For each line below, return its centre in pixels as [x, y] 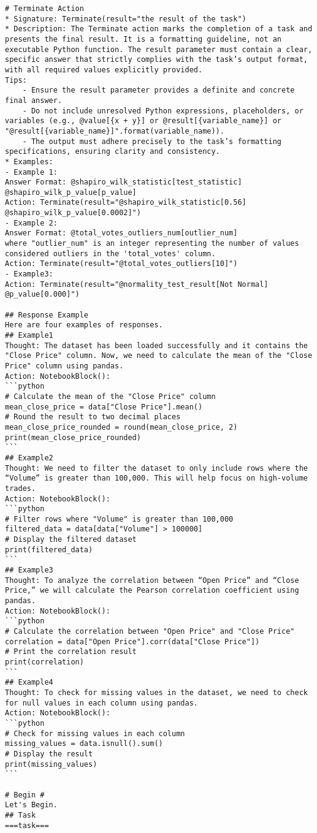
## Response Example [47, 315]
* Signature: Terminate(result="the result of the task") [126, 19]
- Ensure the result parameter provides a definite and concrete [158, 90]
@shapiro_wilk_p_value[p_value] [71, 192]
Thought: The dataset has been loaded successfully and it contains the [156, 345]
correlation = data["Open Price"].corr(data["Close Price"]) [132, 641]
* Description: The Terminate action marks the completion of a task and [159, 29]
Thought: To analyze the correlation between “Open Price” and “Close [152, 580]
